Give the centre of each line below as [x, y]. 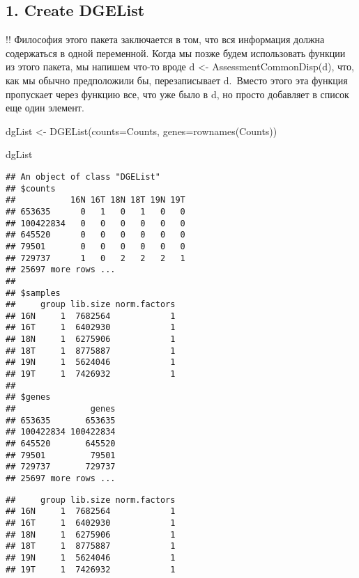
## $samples [33, 293]
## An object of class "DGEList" [83, 177]
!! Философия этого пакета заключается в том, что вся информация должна [165, 39]
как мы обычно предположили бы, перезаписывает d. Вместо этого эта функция [177, 80]
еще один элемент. [45, 108]
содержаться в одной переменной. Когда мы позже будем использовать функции [176, 53]
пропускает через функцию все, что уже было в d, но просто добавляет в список [177, 94]
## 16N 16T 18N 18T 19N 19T [96, 200]
